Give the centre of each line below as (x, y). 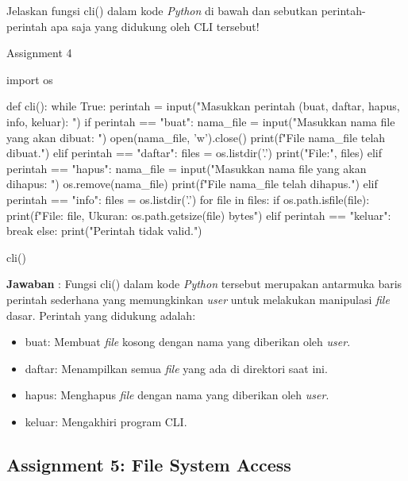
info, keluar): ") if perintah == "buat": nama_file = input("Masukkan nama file (201, 121)
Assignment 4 (39, 53)
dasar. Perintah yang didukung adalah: (101, 315)
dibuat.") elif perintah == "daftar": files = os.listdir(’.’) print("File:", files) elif (194, 153)
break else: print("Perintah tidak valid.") (104, 231)
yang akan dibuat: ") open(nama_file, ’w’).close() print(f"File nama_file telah (196, 137)
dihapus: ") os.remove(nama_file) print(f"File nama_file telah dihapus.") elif (192, 184)
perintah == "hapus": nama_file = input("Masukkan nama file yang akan (187, 168)
